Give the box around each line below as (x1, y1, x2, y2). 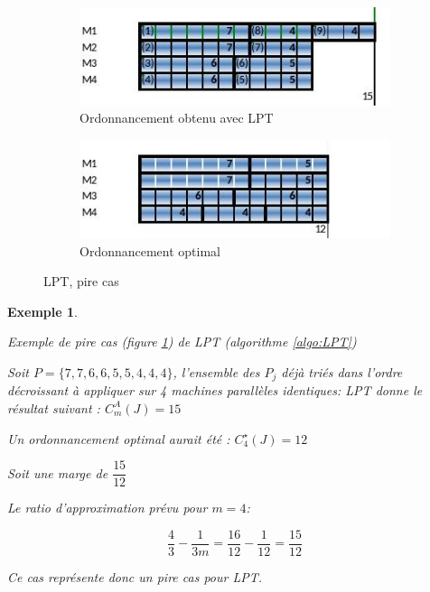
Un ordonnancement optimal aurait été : (7, 429, 230, 448)
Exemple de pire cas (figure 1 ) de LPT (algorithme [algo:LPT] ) (7, 332, 357, 351)
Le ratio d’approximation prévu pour (7, 498, 208, 517)
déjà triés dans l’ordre (281, 362, 403, 381)
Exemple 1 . (7, 301, 78, 320)
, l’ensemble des (173, 362, 260, 381)
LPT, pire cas (43, 272, 119, 291)
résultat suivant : (7, 398, 100, 417)
